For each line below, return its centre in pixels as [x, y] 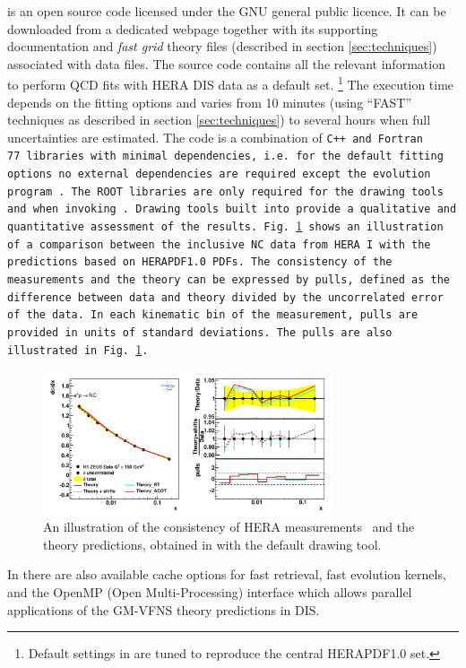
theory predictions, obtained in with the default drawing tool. [212, 544]
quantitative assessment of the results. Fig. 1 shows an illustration [225, 226]
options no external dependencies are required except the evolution [219, 174]
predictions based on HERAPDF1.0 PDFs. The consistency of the [200, 262]
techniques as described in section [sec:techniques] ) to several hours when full [219, 120]
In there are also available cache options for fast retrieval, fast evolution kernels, [227, 574]
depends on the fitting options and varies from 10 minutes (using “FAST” [210, 102]
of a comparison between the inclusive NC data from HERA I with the [219, 244]
